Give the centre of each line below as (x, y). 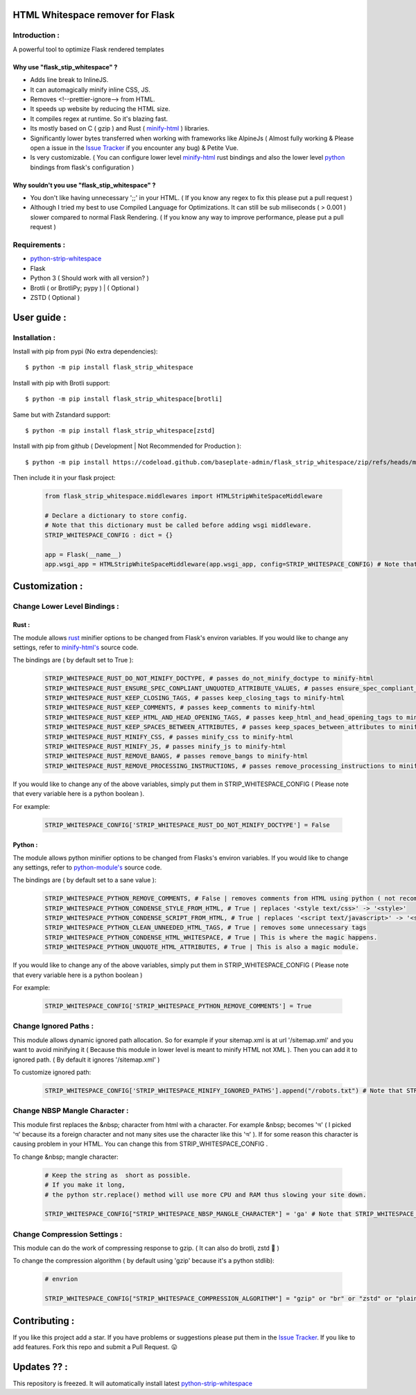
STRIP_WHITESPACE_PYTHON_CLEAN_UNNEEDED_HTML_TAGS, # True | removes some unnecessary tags (206, 928)
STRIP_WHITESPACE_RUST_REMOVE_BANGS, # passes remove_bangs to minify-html (176, 756)
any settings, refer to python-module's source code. (87, 867)
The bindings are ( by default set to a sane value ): (85, 880)
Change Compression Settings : (68, 1234)
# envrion (61, 1279)
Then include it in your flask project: (64, 478)
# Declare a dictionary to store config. (116, 515)
